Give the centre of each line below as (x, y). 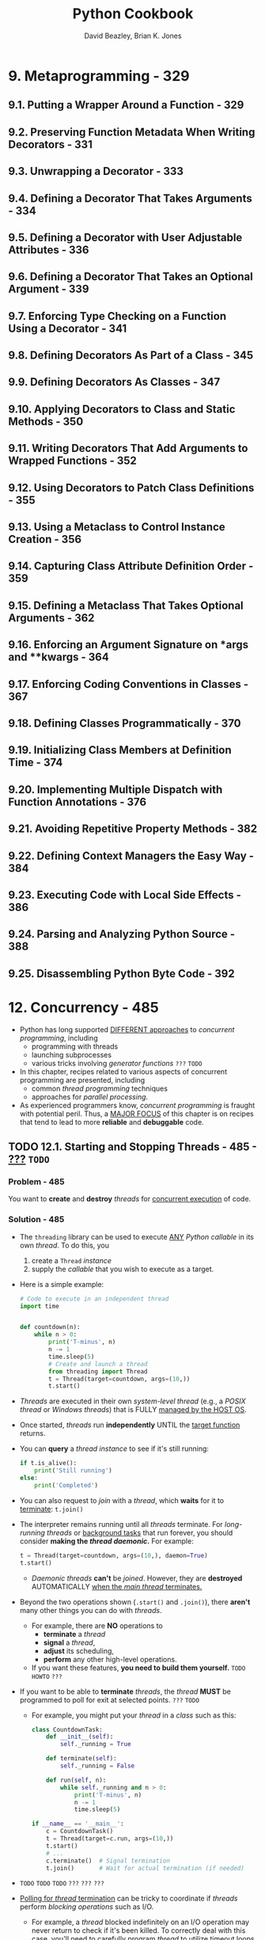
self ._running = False (97, 1766)
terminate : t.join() (51, 1509)
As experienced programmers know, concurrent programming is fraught (137, 1105)
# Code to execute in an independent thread (94, 1299)
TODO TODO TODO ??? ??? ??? (62, 1884)
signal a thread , (69, 1642)
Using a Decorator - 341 (68, 328)
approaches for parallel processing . (90, 1096)
